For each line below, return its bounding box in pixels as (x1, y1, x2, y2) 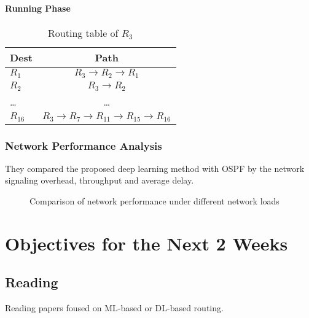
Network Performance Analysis (5, 138, 162, 153)
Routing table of (48, 25, 119, 40)
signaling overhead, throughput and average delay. (5, 174, 194, 187)
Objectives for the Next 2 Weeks (5, 230, 288, 255)
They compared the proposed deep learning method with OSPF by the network (5, 161, 305, 174)
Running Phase (5, 1, 71, 14)
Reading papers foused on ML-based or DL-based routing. (5, 301, 224, 314)
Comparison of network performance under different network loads (29, 195, 280, 207)
